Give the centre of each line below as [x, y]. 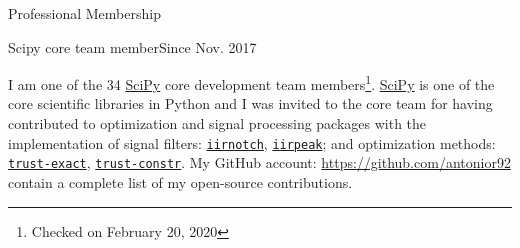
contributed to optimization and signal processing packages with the [217, 123]
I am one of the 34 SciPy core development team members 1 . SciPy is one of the [251, 82]
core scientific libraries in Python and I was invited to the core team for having [250, 103]
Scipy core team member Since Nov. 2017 [132, 46]
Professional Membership [84, 13]
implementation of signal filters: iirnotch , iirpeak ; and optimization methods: [252, 142]
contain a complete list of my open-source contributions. [180, 181]
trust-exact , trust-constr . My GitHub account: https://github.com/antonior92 [259, 162]
